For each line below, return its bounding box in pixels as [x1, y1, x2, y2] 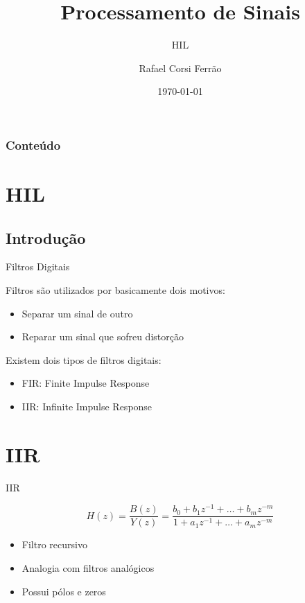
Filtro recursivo [21, 537, 87, 552]
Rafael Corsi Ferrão [139, 60, 222, 75]
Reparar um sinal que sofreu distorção [21, 329, 184, 344]
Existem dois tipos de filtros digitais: [6, 352, 162, 367]
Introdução [6, 227, 86, 248]
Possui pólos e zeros [21, 584, 106, 598]
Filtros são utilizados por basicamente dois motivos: [6, 283, 225, 297]
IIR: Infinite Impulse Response [21, 399, 152, 413]
